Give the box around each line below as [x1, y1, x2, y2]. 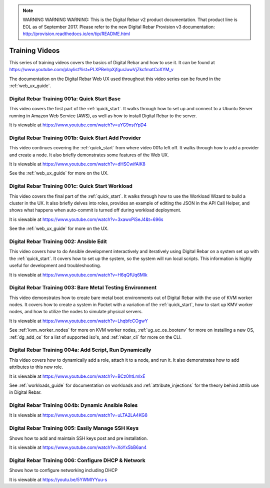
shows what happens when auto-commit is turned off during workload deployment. [9, 207, 181, 213]
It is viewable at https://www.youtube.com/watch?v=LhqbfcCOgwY [9, 318, 148, 324]
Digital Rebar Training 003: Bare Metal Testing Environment [9, 284, 157, 291]
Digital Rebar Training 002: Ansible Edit [9, 238, 107, 245]
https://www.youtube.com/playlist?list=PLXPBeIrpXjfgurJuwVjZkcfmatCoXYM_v [9, 67, 174, 73]
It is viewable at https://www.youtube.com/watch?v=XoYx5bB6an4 [9, 444, 147, 450]
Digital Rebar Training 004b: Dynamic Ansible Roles [9, 402, 138, 409]
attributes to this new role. [9, 364, 63, 370]
